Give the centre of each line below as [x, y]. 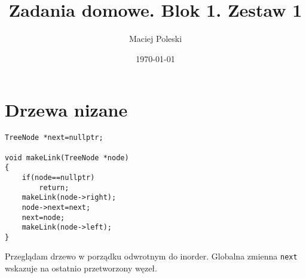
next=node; [43, 217]
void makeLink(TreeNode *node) [67, 158]
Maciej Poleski [155, 39]
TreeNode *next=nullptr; [54, 138]
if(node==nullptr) [58, 177]
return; [54, 187]
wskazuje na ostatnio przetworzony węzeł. [81, 268]
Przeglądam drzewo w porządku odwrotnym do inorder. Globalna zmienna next [151, 256]
